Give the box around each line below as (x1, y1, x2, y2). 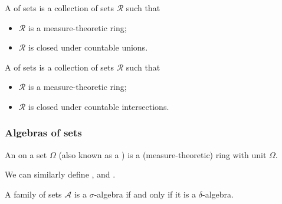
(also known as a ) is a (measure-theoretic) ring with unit (58, 148, 267, 160)
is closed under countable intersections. (28, 100, 169, 112)
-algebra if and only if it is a (94, 188, 196, 200)
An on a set (5, 148, 47, 160)
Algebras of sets (5, 125, 82, 140)
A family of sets (5, 188, 62, 200)
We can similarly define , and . (5, 168, 116, 180)
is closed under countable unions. (28, 41, 148, 53)
